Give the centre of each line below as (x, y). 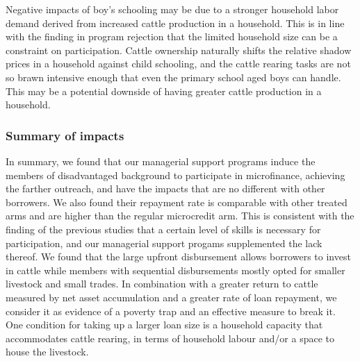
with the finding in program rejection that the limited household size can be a (172, 36)
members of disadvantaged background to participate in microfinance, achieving (175, 175)
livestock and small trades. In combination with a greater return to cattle (162, 284)
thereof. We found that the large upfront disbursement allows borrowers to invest (178, 257)
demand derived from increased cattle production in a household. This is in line (175, 23)
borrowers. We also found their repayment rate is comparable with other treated (177, 202)
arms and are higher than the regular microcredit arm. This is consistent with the (180, 216)
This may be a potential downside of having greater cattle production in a (164, 91)
